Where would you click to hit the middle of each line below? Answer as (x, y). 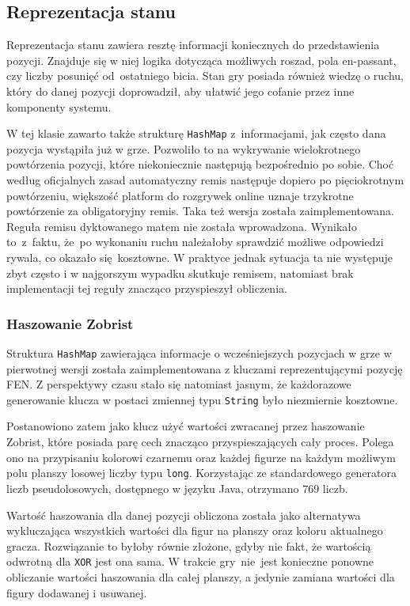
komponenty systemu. (59, 106)
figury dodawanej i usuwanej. (77, 592)
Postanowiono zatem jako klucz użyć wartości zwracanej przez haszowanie (186, 426)
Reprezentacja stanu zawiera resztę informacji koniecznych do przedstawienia (193, 45)
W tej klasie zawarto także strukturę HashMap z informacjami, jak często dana (196, 133)
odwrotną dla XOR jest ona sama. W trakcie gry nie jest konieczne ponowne (190, 561)
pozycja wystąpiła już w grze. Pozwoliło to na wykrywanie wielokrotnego (184, 148)
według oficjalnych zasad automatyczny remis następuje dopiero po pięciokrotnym (205, 180)
